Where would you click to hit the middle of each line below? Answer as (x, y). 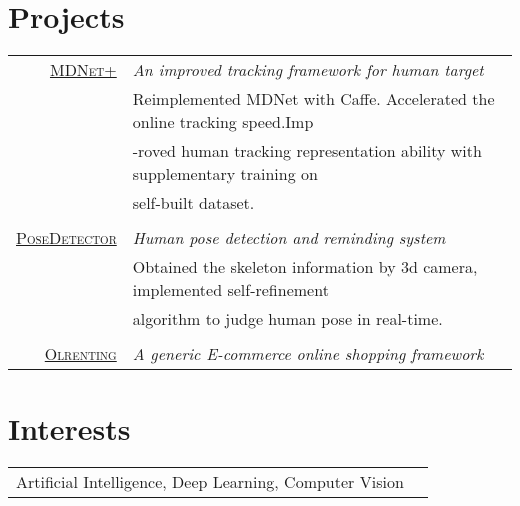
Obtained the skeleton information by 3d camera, (305, 267)
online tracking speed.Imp (223, 122)
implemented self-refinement (230, 290)
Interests (69, 428)
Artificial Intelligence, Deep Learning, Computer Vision (210, 482)
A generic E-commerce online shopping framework (308, 354)
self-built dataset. (193, 203)
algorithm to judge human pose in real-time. (287, 319)
